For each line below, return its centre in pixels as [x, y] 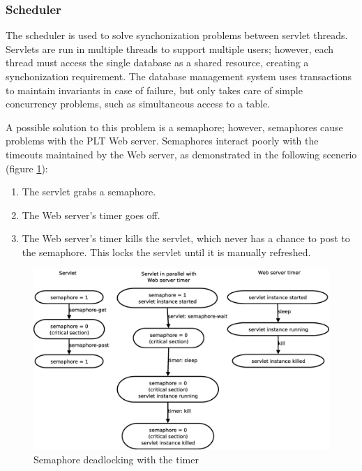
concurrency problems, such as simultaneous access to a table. [138, 104]
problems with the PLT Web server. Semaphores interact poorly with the [162, 141]
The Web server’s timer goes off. [91, 215]
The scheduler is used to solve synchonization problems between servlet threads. [177, 35]
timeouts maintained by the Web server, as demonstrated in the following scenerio [181, 154]
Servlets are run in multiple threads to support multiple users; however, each [170, 48]
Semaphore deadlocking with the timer [116, 459]
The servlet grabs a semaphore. [89, 192]
